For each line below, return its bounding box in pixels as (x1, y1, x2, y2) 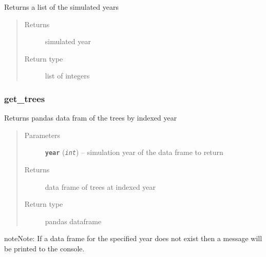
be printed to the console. (4, 243, 85, 253)
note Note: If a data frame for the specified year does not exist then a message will (4, 233, 262, 244)
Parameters (24, 129, 60, 140)
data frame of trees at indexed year (45, 181, 156, 192)
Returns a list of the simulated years (4, 2, 119, 12)
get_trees (4, 92, 45, 105)
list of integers (45, 70, 90, 81)
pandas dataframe (45, 215, 102, 226)
